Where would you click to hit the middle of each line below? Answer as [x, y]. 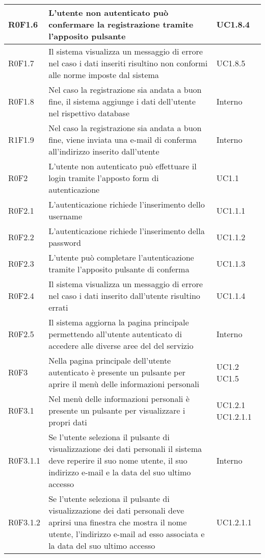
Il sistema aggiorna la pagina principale [119, 322]
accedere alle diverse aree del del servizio [121, 346]
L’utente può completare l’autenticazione [121, 257]
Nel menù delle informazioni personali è [119, 399]
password [65, 243]
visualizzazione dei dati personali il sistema [125, 449]
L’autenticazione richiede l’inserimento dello [127, 204]
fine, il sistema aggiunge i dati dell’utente [122, 101]
